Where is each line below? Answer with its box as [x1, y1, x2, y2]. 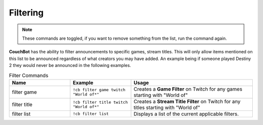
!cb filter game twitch [73, 87, 126, 92]
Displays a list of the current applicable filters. [133, 110, 239, 117]
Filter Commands [9, 72, 49, 78]
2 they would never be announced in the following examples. [9, 62, 131, 68]
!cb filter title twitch [73, 99, 128, 105]
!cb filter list [73, 111, 109, 116]
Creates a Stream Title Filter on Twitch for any [133, 98, 241, 105]
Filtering [9, 7, 44, 18]
